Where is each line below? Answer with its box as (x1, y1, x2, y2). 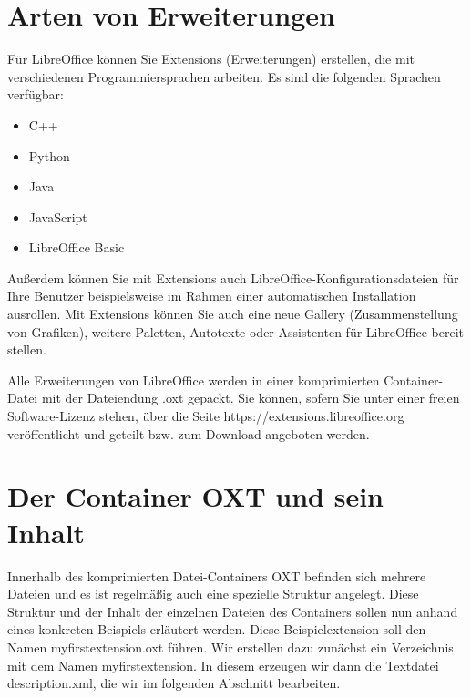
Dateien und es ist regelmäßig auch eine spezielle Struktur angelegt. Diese (7, 584, 419, 603)
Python (28, 146, 70, 165)
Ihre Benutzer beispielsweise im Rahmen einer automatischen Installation (7, 286, 416, 305)
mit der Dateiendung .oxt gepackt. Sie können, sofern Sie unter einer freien (41, 388, 460, 407)
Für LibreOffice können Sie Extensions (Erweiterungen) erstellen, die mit (7, 49, 415, 68)
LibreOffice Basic (28, 238, 125, 257)
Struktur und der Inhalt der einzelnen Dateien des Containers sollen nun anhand (7, 601, 458, 621)
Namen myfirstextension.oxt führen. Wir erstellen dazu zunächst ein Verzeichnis (7, 637, 454, 656)
